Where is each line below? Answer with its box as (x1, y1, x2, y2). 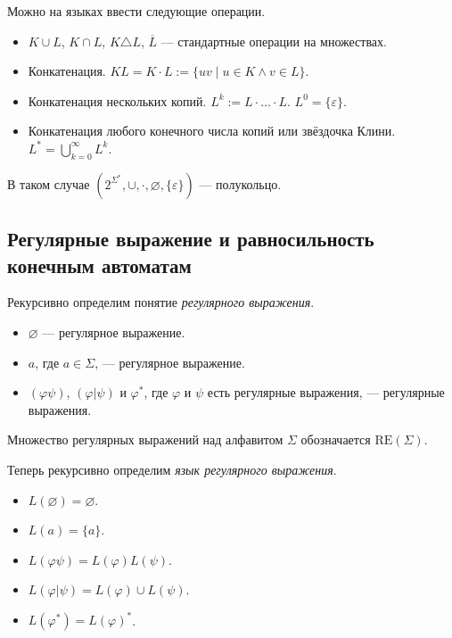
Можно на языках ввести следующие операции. (7, 2, 266, 20)
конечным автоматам (7, 251, 192, 278)
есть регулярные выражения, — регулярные (207, 383, 445, 402)
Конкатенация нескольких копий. (28, 91, 207, 110)
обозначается (300, 430, 371, 449)
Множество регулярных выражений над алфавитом (7, 430, 284, 449)
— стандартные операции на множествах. (160, 31, 387, 50)
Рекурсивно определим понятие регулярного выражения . (7, 293, 315, 311)
